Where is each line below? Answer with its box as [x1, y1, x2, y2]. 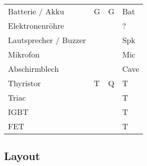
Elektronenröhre [8, 20, 64, 31]
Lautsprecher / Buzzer [8, 34, 86, 46]
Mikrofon [8, 49, 40, 60]
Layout [4, 148, 40, 164]
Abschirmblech [8, 63, 59, 74]
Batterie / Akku [8, 5, 65, 17]
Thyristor [8, 77, 41, 89]
